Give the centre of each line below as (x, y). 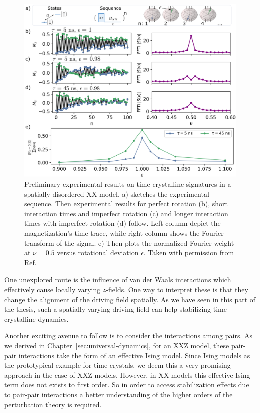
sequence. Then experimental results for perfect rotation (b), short (126, 203)
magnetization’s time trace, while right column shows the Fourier (124, 233)
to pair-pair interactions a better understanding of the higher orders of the (118, 394)
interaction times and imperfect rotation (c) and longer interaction (126, 213)
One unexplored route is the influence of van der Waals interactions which (118, 279)
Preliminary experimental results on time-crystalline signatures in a (128, 184)
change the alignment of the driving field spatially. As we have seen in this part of (130, 299)
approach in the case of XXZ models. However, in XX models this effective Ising (127, 375)
